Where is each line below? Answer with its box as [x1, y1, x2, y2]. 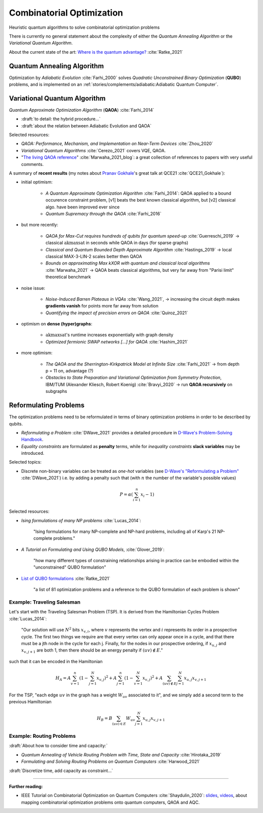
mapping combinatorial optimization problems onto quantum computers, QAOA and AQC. [21, 799, 200, 805]
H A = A [55, 675, 71, 682]
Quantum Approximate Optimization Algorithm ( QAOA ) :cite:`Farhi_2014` [9, 107, 154, 113]
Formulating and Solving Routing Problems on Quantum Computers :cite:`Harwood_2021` [21, 759, 201, 765]
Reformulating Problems [9, 401, 85, 409]
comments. [21, 161, 44, 167]
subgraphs [45, 388, 68, 394]
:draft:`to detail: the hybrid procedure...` [21, 116, 101, 122]
